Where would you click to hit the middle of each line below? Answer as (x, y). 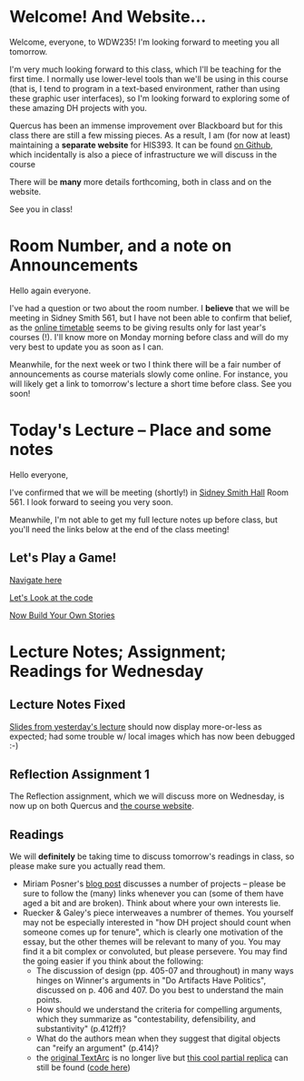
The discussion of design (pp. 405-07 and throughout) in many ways (165, 971)
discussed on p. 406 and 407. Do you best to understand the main (160, 990)
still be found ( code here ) (83, 1067)
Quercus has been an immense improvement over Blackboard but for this (146, 126)
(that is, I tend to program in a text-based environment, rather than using (145, 88)
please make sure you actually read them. (88, 866)
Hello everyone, (39, 474)
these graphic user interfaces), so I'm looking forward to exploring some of (150, 98)
